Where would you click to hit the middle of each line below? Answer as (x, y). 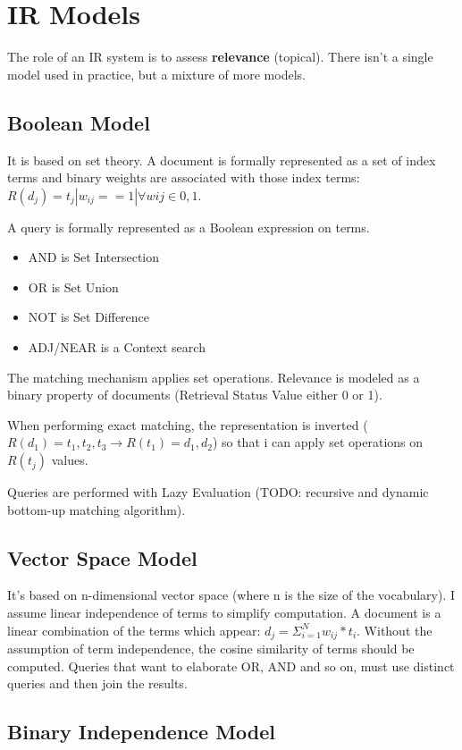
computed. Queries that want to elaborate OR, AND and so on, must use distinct (231, 666)
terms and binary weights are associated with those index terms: (184, 177)
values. (70, 460)
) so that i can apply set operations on (318, 442)
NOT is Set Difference (89, 317)
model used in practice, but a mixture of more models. (156, 74)
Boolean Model (79, 122)
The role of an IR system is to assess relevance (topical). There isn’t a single (220, 57)
